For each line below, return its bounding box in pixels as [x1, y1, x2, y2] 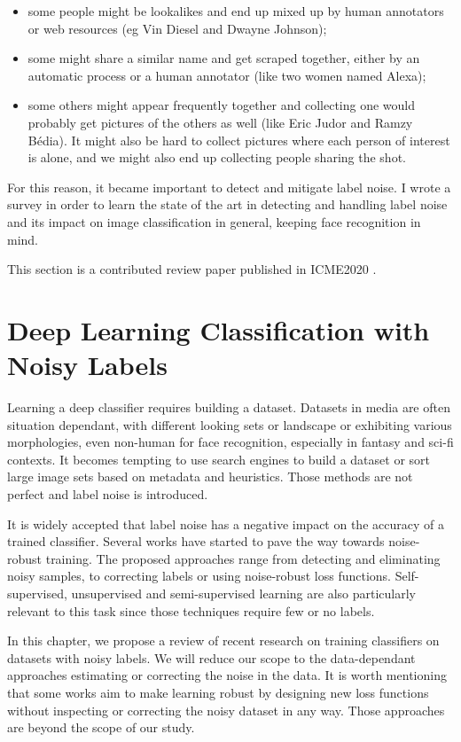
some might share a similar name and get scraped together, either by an [27, 49, 420, 67]
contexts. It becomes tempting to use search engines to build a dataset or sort [7, 449, 430, 468]
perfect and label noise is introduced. [7, 485, 208, 503]
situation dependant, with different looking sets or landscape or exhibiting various [7, 415, 452, 433]
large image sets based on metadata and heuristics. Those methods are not [7, 467, 413, 486]
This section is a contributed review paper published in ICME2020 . [7, 260, 377, 278]
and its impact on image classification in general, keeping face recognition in [7, 212, 421, 230]
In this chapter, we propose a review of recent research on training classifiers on [7, 631, 440, 650]
